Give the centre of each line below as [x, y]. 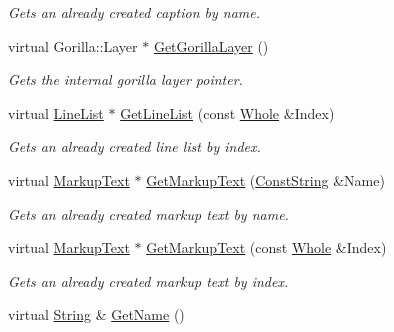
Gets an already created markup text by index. [148, 280]
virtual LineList [56, 112]
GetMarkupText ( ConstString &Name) [265, 179]
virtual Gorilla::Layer [73, 45]
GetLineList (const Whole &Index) [227, 112]
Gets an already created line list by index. [134, 146]
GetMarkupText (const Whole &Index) [266, 247]
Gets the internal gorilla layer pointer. [125, 79]
